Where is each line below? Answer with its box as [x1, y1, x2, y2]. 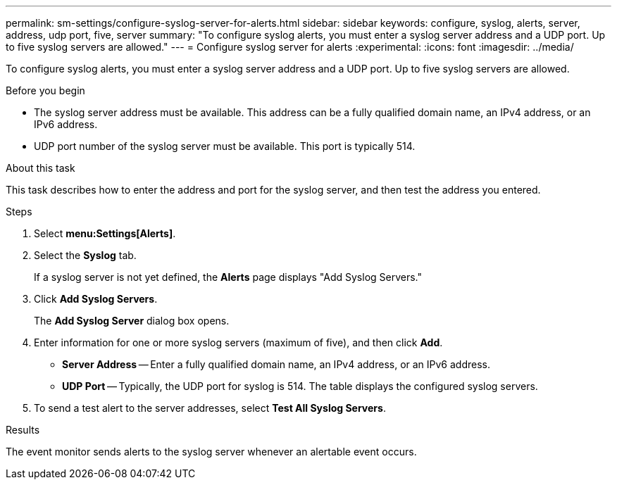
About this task [6, 162, 75, 174]
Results [6, 424, 40, 436]
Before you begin [6, 84, 85, 96]
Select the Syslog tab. [34, 249, 137, 261]
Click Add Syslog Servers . [34, 293, 158, 305]
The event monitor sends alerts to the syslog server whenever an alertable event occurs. [6, 446, 417, 458]
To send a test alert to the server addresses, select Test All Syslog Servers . [34, 402, 386, 414]
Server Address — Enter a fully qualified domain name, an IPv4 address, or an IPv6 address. [62, 358, 491, 370]
